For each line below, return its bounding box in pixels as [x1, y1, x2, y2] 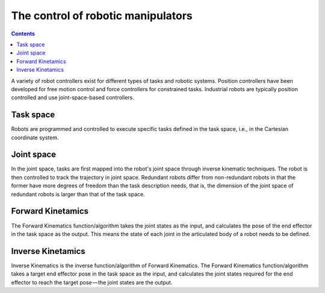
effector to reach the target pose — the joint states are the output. [11, 279, 173, 286]
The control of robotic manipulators [11, 9, 193, 22]
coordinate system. [11, 134, 60, 141]
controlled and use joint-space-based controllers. [11, 94, 135, 101]
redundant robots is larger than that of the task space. [11, 190, 145, 198]
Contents [11, 30, 36, 37]
